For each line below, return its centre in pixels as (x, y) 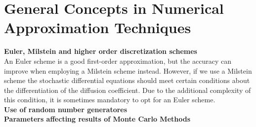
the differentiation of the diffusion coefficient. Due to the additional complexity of (128, 90)
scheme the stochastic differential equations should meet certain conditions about (127, 80)
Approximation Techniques (98, 27)
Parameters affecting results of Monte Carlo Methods (97, 119)
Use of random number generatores (66, 109)
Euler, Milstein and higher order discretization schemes (101, 51)
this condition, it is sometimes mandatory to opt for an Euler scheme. (110, 100)
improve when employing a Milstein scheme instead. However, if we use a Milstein (128, 70)
